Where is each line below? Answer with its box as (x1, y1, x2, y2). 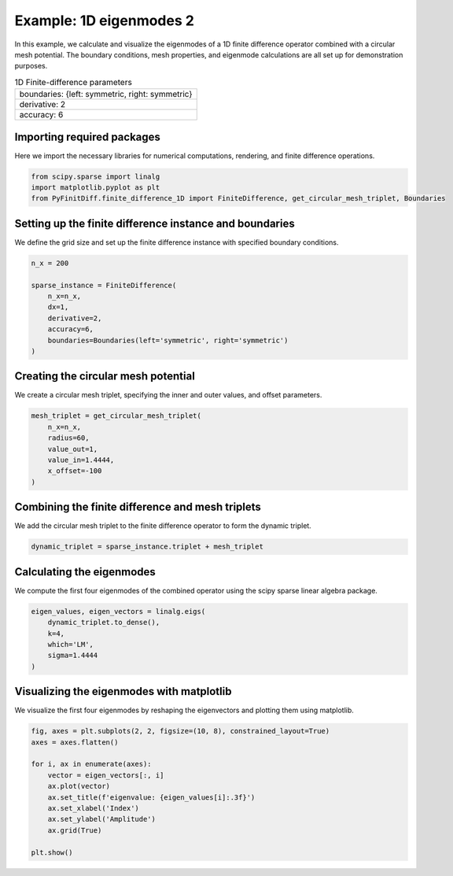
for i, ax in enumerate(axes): (31, 760, 153, 769)
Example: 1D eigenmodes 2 (14, 12, 194, 29)
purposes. (14, 61, 48, 71)
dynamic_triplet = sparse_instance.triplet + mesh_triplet (31, 542, 263, 551)
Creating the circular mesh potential (14, 370, 196, 383)
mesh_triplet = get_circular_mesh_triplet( (31, 412, 202, 420)
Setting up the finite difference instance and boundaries (14, 216, 295, 230)
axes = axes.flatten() (31, 737, 119, 747)
